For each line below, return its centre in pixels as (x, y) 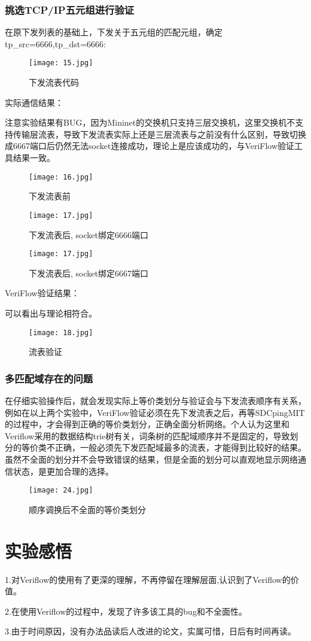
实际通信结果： (34, 102)
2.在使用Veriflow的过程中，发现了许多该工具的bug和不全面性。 (126, 611)
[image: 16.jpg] (61, 177)
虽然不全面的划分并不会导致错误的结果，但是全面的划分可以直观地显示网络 (151, 459)
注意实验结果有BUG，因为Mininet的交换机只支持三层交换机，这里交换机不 (150, 122)
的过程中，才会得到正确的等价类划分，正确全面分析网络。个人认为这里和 (147, 424)
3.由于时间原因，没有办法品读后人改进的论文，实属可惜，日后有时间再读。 (150, 631)
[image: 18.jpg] (61, 332)
